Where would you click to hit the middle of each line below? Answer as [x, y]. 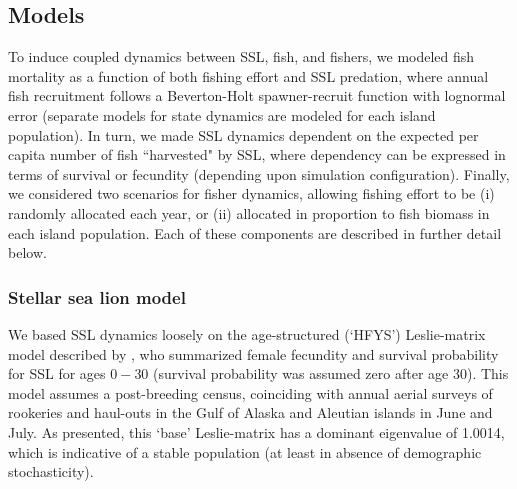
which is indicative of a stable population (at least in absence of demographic [245, 451]
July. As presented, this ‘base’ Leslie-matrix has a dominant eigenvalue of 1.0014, [256, 431]
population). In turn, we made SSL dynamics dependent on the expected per [243, 134]
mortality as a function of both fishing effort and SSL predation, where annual [248, 75]
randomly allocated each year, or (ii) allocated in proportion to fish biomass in [249, 212]
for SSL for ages [57, 373]
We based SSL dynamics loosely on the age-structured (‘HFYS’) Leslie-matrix [247, 333]
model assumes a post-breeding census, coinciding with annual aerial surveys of [250, 392]
